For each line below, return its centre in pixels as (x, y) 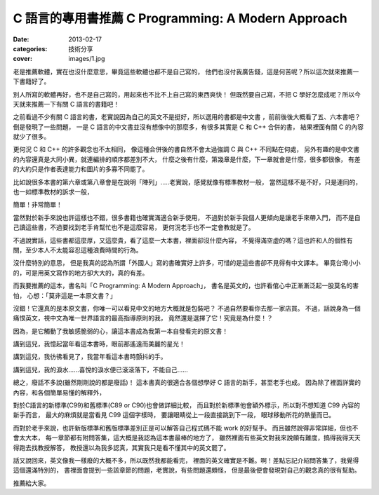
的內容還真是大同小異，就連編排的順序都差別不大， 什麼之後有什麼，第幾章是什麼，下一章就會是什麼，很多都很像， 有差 (187, 159)
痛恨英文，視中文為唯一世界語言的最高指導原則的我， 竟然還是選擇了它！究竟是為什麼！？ (143, 318)
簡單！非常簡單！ (38, 205)
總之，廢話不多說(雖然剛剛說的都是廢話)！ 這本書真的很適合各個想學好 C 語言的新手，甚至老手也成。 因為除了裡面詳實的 (187, 383)
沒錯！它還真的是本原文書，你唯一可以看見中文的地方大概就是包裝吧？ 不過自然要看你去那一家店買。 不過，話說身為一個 (187, 308)
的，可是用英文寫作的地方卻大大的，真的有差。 (81, 273)
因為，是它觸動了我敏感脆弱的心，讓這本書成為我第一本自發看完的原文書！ (120, 331)
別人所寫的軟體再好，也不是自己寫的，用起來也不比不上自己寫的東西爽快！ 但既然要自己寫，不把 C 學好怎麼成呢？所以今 (187, 94)
